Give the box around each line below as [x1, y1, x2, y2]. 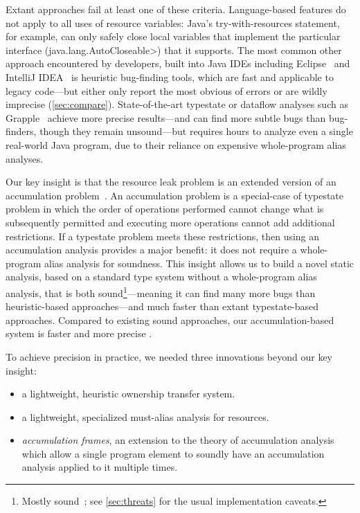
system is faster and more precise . [6, 326, 152, 341]
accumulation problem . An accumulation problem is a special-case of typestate [6, 188, 344, 202]
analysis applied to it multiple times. [21, 460, 178, 474]
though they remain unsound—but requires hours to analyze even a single [39, 124, 353, 138]
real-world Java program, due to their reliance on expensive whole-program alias [6, 137, 346, 152]
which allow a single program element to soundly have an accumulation [21, 446, 325, 460]
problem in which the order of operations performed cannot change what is [6, 201, 324, 216]
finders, [6, 124, 37, 138]
